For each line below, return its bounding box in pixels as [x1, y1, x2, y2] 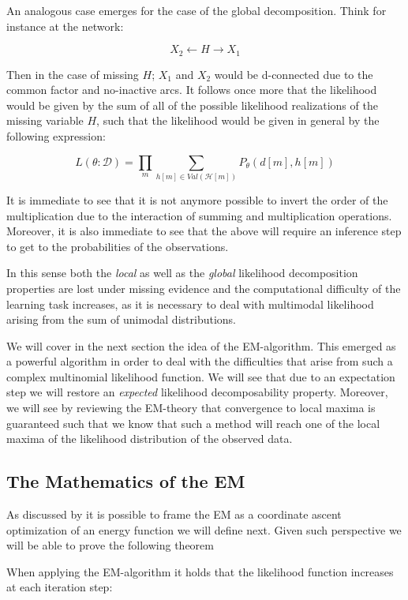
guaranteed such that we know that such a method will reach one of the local [6, 414, 380, 431]
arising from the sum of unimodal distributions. [6, 311, 236, 328]
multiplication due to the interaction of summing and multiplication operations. [6, 207, 392, 223]
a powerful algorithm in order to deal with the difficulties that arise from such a [6, 353, 393, 369]
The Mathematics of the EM [6, 469, 245, 493]
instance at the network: [6, 17, 124, 34]
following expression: [6, 128, 106, 144]
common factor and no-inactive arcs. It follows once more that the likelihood [6, 81, 377, 98]
